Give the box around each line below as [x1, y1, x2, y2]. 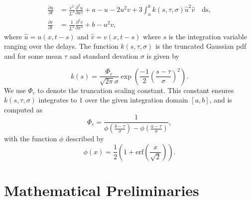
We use [4, 85, 26, 95]
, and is [209, 95, 232, 105]
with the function [4, 133, 57, 144]
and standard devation [69, 51, 138, 61]
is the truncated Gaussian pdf [155, 41, 247, 51]
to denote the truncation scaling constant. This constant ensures [37, 85, 234, 95]
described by [65, 133, 104, 144]
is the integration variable [168, 31, 247, 41]
